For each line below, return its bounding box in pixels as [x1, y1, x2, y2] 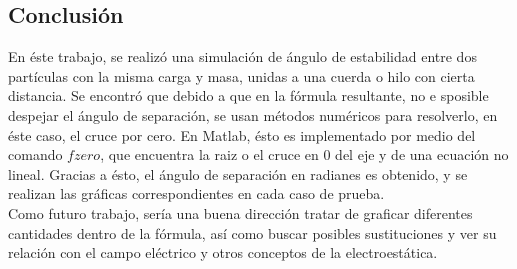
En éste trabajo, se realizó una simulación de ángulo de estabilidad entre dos [8, 46, 477, 67]
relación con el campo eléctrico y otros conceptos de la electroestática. [8, 242, 438, 263]
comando [8, 144, 63, 165]
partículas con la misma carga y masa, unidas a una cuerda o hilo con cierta [8, 65, 475, 86]
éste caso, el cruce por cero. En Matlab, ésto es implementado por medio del [8, 124, 476, 145]
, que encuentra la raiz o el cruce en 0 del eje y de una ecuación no [100, 144, 509, 165]
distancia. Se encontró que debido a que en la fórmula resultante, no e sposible [8, 85, 489, 106]
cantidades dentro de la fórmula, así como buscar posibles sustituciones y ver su [8, 222, 497, 243]
